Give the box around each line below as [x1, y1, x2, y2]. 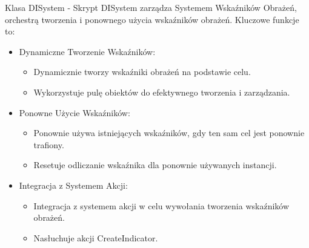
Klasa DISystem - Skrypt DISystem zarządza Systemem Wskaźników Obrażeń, [5, 1, 297, 13]
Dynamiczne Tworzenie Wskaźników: [19, 45, 156, 57]
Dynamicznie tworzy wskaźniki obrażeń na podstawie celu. [33, 65, 251, 78]
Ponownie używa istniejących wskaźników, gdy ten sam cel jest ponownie [33, 126, 305, 139]
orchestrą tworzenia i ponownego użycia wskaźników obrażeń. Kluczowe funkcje [5, 13, 299, 25]
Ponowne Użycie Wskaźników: [19, 106, 130, 119]
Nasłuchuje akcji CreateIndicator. [33, 231, 158, 244]
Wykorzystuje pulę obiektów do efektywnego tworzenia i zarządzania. [33, 85, 290, 98]
